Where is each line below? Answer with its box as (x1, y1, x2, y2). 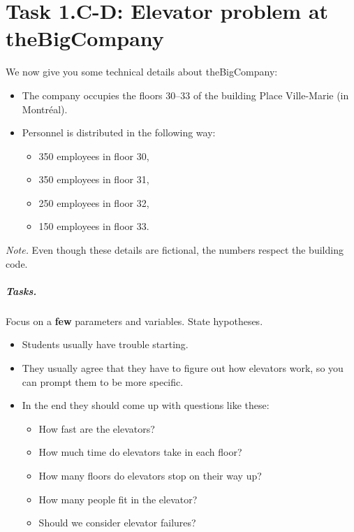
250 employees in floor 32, (38, 195, 149, 210)
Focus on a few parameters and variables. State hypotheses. (6, 313, 263, 328)
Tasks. (6, 283, 37, 298)
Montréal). (22, 101, 68, 116)
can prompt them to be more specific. (22, 374, 184, 389)
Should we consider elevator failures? (38, 515, 196, 530)
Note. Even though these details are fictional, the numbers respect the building (6, 243, 344, 257)
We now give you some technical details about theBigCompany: (6, 64, 278, 79)
